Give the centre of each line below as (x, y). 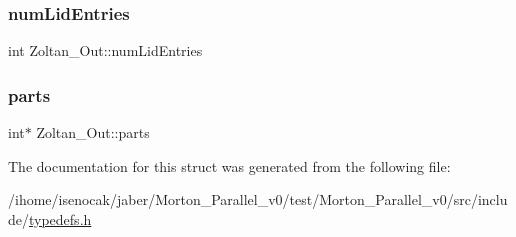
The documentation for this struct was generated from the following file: (229, 165)
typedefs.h (60, 218)
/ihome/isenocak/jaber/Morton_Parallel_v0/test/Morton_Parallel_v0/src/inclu (258, 199)
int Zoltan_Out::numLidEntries (105, 50)
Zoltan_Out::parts (93, 132)
